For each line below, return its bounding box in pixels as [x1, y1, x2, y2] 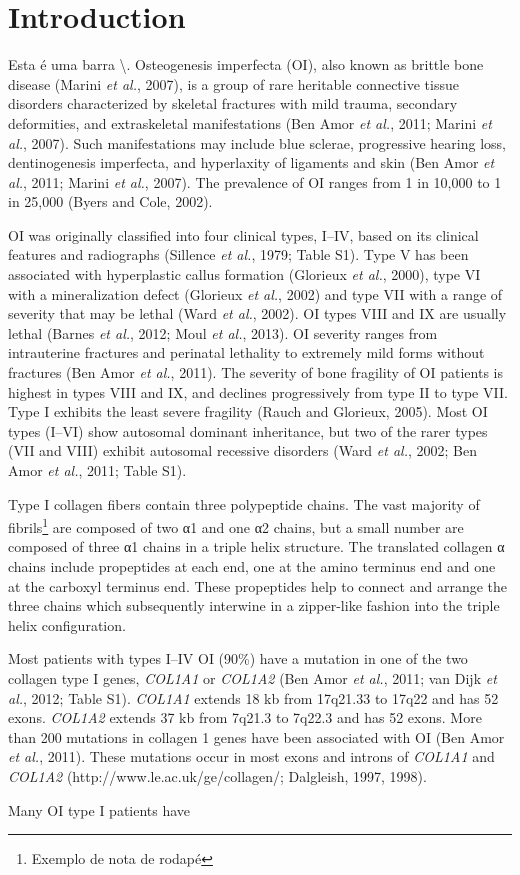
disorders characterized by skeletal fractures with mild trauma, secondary [8, 93, 458, 114]
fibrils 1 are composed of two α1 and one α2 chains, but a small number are [8, 514, 464, 537]
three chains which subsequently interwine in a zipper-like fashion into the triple [8, 595, 500, 616]
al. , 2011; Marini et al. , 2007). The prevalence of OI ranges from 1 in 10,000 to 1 [8, 171, 502, 192]
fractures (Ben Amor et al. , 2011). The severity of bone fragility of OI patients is [8, 362, 503, 383]
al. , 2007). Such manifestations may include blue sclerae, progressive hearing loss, [8, 132, 506, 153]
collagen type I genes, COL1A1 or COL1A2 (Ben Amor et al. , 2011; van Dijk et [8, 668, 497, 688]
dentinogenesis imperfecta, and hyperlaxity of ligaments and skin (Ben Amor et [8, 152, 495, 173]
